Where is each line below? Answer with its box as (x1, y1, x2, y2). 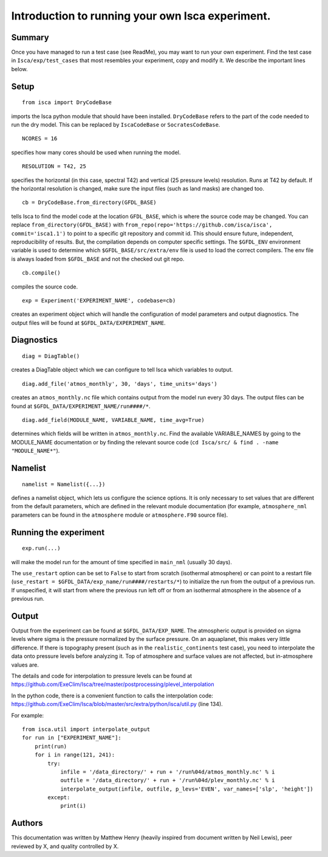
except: (47, 794, 70, 801)
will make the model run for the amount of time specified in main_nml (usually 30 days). (11, 558, 232, 565)
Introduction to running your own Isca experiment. (11, 9, 271, 23)
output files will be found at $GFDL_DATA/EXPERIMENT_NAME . (11, 319, 166, 326)
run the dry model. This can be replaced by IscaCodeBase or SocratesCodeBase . (11, 121, 220, 128)
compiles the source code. (11, 283, 78, 290)
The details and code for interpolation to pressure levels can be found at (11, 673, 193, 679)
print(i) (60, 802, 86, 810)
